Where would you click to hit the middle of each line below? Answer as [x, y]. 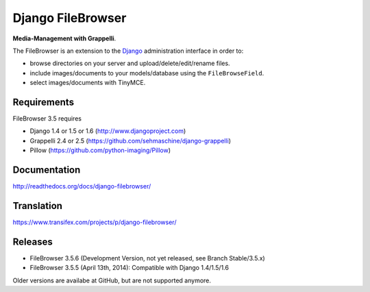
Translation [38, 206]
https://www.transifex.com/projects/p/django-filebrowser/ [95, 222]
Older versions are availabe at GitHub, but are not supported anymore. [112, 280]
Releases [33, 242]
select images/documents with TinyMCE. [88, 83]
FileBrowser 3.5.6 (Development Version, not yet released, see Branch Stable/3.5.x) [147, 258]
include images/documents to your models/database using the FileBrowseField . [147, 73]
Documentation [47, 170]
